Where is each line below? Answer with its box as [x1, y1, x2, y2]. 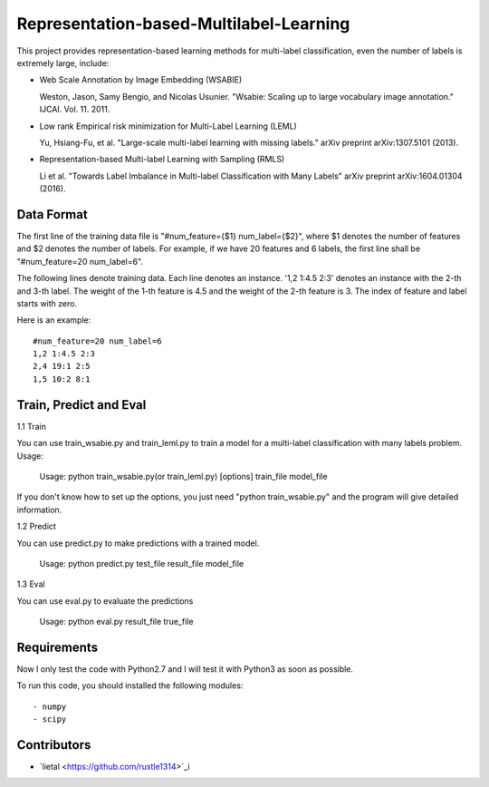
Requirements [16, 639, 99, 655]
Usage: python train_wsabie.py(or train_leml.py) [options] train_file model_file [39, 471, 328, 481]
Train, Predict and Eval [16, 397, 147, 413]
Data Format [16, 207, 88, 222]
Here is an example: [16, 315, 91, 325]
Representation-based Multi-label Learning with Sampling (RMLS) [39, 154, 285, 165]
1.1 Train [16, 421, 47, 432]
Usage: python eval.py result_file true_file [39, 617, 194, 627]
